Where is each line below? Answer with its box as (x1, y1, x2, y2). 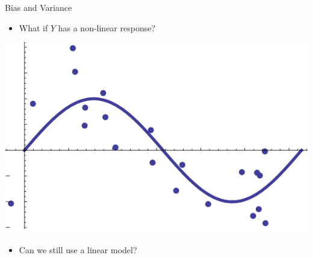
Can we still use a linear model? (19, 244, 137, 256)
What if (19, 21, 48, 34)
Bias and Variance (5, 1, 72, 13)
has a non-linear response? (58, 21, 156, 34)
